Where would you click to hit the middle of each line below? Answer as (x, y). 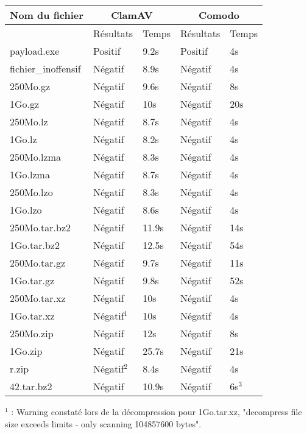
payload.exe (35, 51)
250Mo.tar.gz (38, 263)
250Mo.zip (32, 333)
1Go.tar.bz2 (35, 245)
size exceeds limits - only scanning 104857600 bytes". (103, 423)
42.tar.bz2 (31, 386)
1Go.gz (25, 104)
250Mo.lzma (36, 157)
